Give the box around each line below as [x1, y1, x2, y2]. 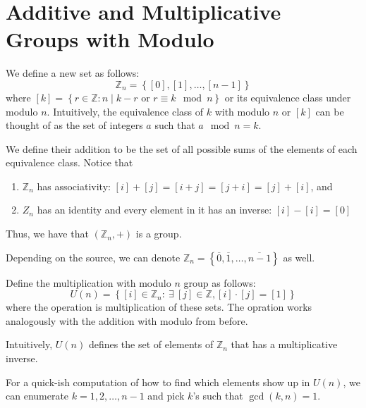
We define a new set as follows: [6, 66, 140, 80]
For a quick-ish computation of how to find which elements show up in [6, 374, 310, 389]
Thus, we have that [6, 226, 89, 241]
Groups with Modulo [6, 25, 214, 54]
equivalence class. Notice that [6, 155, 133, 170]
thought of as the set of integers [6, 118, 143, 132]
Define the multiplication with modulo [6, 275, 171, 290]
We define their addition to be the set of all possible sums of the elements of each [6, 141, 358, 156]
